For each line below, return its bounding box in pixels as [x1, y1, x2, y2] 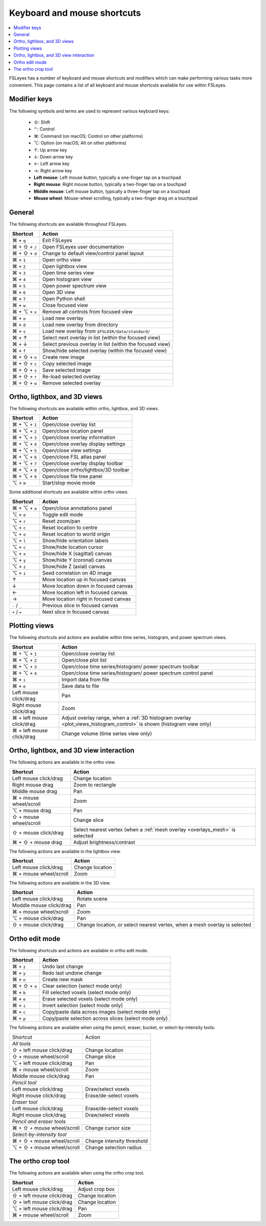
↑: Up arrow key [33, 147, 67, 153]
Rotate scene [77, 895, 108, 902]
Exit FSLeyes [42, 237, 72, 244]
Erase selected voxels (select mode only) [42, 996, 138, 1003]
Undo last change [42, 963, 84, 970]
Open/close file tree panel [42, 473, 103, 480]
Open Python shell [42, 295, 85, 302]
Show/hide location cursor [42, 544, 103, 550]
